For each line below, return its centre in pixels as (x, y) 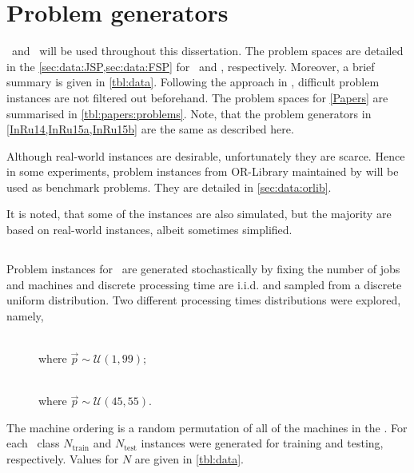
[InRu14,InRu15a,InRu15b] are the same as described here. (150, 129)
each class (33, 443)
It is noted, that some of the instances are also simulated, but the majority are (199, 214)
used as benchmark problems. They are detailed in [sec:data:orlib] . (169, 187)
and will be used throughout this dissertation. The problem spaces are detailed (207, 51)
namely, (25, 315)
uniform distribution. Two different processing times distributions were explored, (204, 300)
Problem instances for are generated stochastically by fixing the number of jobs (203, 269)
